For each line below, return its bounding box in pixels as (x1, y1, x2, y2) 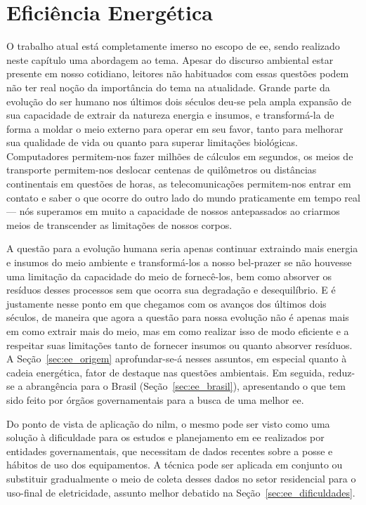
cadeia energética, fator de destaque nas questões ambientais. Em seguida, (6, 365, 325, 379)
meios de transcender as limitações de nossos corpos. (6, 217, 233, 232)
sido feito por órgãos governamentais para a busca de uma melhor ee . (6, 392, 304, 407)
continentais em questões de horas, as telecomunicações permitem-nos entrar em (6, 176, 351, 191)
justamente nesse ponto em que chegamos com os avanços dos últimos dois (6, 296, 327, 310)
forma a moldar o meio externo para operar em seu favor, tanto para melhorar (6, 121, 344, 136)
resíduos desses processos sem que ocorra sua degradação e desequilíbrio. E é (6, 282, 336, 297)
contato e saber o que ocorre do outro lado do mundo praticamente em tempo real (6, 190, 360, 204)
